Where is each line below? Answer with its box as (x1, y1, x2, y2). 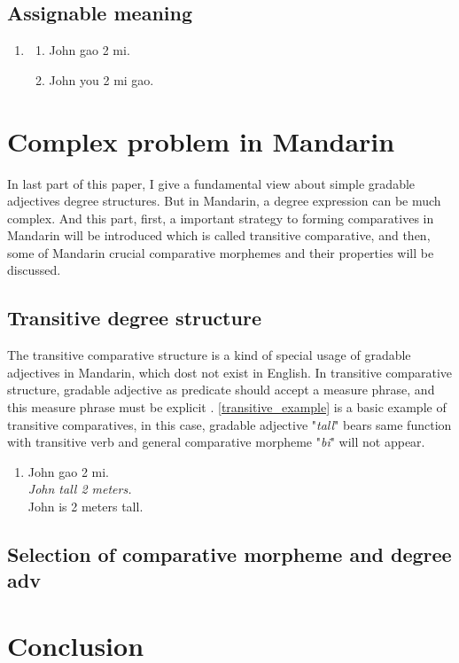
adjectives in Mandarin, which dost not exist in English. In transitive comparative (7, 363, 453, 381)
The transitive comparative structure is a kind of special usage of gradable (7, 346, 411, 364)
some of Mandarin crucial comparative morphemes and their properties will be (7, 243, 434, 261)
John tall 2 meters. (27, 480, 132, 498)
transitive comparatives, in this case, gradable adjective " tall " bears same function (7, 415, 452, 433)
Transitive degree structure (7, 304, 261, 331)
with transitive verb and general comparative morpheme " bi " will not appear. (7, 433, 425, 451)
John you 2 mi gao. (49, 70, 154, 89)
